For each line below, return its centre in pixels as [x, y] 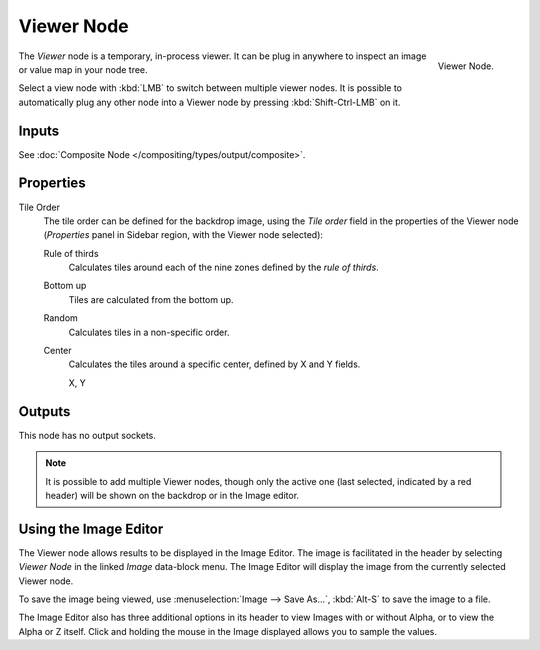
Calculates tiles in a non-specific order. [149, 332]
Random [61, 318]
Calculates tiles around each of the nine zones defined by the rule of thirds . [223, 267]
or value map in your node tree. [83, 69]
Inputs [39, 130]
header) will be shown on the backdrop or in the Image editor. [172, 495]
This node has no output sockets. [87, 435]
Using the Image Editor [91, 528]
